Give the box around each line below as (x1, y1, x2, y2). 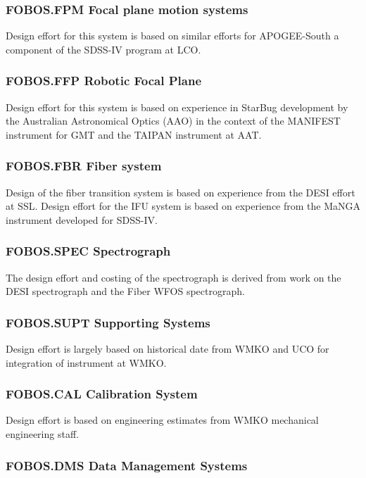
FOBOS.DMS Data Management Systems (6, 456, 248, 474)
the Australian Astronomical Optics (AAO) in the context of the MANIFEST (6, 113, 341, 128)
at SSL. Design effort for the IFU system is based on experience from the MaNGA (6, 199, 361, 213)
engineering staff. (6, 427, 79, 441)
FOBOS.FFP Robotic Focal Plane (6, 72, 202, 89)
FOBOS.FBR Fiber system (6, 157, 162, 175)
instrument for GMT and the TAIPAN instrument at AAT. (6, 127, 262, 141)
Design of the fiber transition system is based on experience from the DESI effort (6, 184, 355, 199)
